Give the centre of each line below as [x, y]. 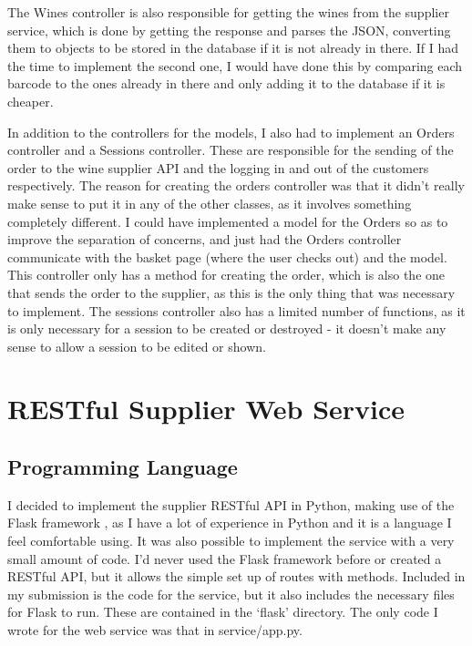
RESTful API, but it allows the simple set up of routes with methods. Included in [236, 576]
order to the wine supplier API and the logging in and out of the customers [218, 167]
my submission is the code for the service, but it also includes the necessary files [231, 594]
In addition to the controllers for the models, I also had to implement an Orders [231, 132]
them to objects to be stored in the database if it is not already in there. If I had [233, 48]
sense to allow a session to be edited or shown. [137, 346]
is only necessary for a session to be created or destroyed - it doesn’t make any [227, 328]
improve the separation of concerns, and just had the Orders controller [205, 239]
